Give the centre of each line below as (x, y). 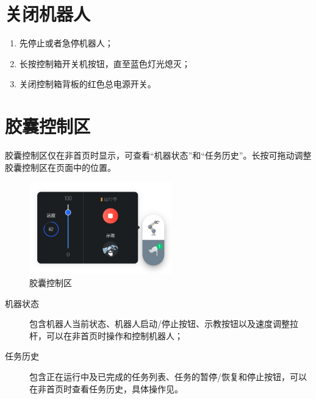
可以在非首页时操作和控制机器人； (114, 335)
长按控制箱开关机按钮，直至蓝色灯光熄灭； (105, 63)
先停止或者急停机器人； (66, 43)
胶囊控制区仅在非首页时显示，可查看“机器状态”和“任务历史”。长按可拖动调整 (158, 155)
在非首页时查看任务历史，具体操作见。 (106, 388)
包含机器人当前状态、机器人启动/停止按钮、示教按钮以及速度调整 (160, 324)
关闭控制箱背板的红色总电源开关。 (88, 84)
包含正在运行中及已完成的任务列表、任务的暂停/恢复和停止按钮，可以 (168, 376)
